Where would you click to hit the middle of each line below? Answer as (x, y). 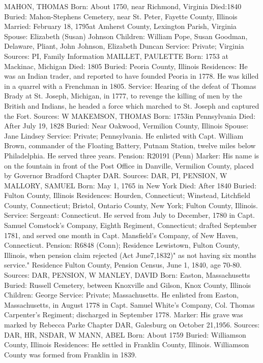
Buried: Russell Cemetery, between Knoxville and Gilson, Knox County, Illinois (128, 285)
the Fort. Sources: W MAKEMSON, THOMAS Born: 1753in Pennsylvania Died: (130, 115)
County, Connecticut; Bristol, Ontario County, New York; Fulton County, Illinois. (131, 205)
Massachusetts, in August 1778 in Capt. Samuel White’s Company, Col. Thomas (129, 304)
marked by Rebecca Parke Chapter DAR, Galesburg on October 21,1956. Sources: (132, 324)
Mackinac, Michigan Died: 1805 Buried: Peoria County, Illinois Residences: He (126, 66)
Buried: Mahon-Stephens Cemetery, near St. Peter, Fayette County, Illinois (121, 16)
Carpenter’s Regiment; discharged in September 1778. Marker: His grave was (124, 315)
